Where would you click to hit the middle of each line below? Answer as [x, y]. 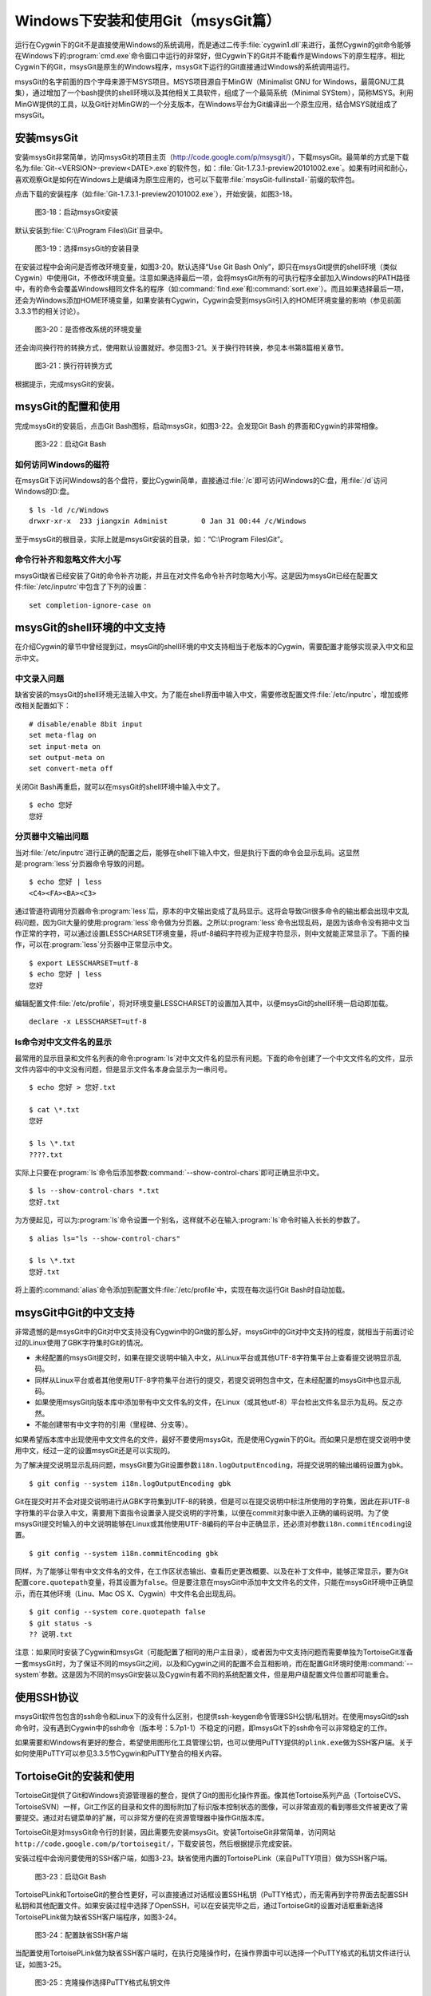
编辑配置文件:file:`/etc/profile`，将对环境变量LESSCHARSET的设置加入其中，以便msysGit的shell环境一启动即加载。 [204, 1003]
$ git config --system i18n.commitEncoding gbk [124, 1553]
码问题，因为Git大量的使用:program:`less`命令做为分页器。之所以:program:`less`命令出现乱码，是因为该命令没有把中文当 [212, 922]
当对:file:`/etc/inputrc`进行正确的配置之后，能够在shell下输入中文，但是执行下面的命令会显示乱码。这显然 [187, 852]
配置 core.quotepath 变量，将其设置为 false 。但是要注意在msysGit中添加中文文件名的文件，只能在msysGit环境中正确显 [214, 1582]
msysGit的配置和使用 [67, 407]
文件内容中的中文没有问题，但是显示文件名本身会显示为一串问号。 [123, 1069]
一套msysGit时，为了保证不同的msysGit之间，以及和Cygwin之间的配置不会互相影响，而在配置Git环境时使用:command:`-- [214, 1663]
